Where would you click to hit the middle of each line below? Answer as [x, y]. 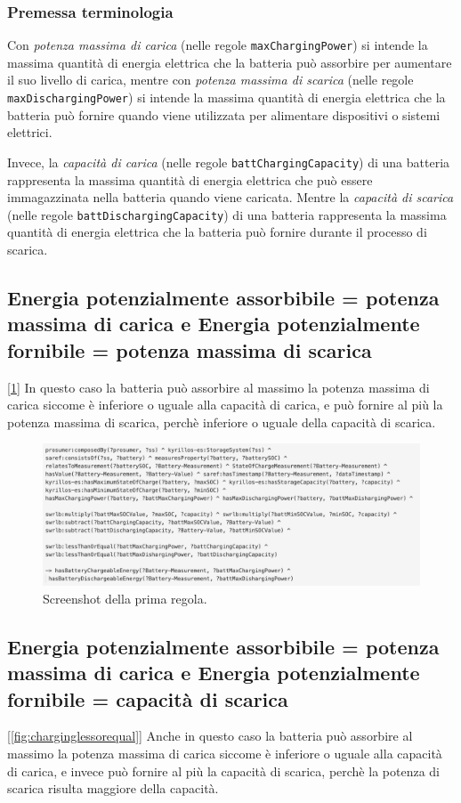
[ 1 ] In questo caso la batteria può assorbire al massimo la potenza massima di [218, 387]
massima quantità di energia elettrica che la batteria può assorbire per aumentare [230, 62]
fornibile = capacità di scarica [148, 698]
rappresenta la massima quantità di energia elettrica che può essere [190, 179]
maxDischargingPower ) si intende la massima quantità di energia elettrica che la [226, 97]
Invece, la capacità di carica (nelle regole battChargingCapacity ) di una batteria [229, 162]
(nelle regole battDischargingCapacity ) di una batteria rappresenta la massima [227, 214]
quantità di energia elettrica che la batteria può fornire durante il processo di [217, 232]
